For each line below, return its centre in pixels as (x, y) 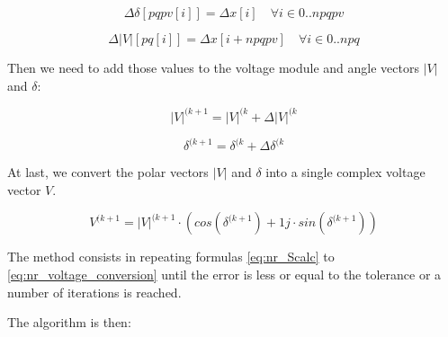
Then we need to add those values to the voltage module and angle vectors (213, 67)
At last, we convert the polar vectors (108, 172)
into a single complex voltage (345, 172)
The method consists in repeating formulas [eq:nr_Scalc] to (171, 257)
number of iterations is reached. (94, 292)
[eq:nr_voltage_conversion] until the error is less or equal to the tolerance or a (224, 274)
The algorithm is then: (69, 322)
